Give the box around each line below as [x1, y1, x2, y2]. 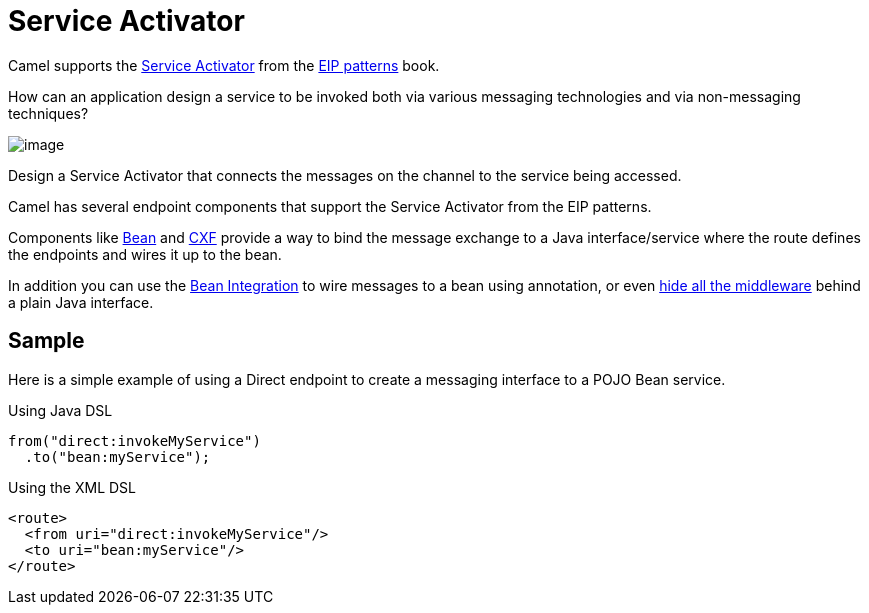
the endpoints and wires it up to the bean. [8, 245, 282, 263]
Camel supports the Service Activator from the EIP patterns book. [8, 56, 440, 74]
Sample [8, 328, 85, 354]
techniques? [8, 104, 89, 122]
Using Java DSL [8, 401, 113, 419]
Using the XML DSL [8, 478, 137, 496]
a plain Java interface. [8, 293, 154, 311]
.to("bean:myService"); [24, 448, 211, 465]
